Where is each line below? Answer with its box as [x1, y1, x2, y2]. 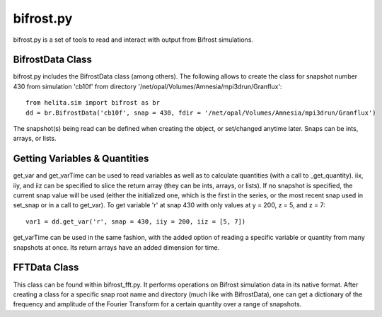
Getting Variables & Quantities [13, 153, 149, 165]
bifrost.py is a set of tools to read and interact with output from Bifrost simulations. [13, 35, 254, 44]
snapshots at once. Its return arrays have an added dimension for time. [13, 243, 220, 251]
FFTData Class [13, 262, 79, 274]
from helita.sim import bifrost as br [25, 99, 161, 107]
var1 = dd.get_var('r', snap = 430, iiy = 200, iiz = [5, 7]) [25, 217, 246, 226]
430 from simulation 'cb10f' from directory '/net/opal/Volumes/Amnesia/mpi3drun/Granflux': [13, 82, 282, 91]
